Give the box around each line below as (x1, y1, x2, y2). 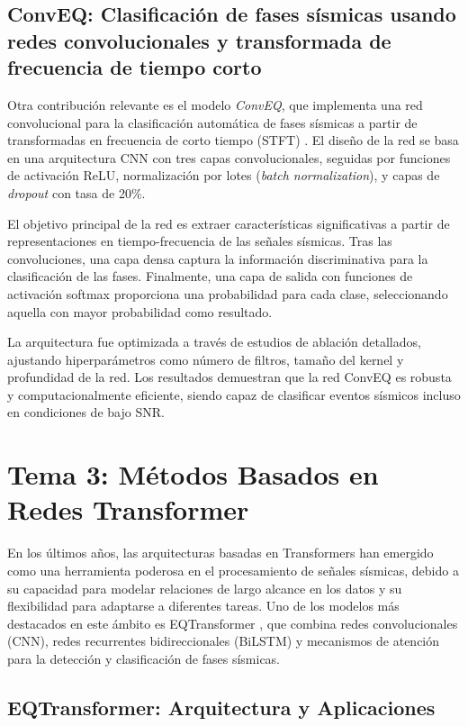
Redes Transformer (7, 491, 249, 528)
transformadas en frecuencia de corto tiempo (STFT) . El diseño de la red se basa (7, 131, 459, 150)
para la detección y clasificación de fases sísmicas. (7, 649, 281, 667)
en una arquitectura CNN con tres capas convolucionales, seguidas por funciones (7, 148, 451, 167)
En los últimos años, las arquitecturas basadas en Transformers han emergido (7, 543, 434, 562)
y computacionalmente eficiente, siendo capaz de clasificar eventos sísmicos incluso (7, 385, 461, 404)
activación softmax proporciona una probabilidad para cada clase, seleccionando (7, 284, 448, 303)
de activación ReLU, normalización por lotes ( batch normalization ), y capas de (7, 166, 440, 185)
